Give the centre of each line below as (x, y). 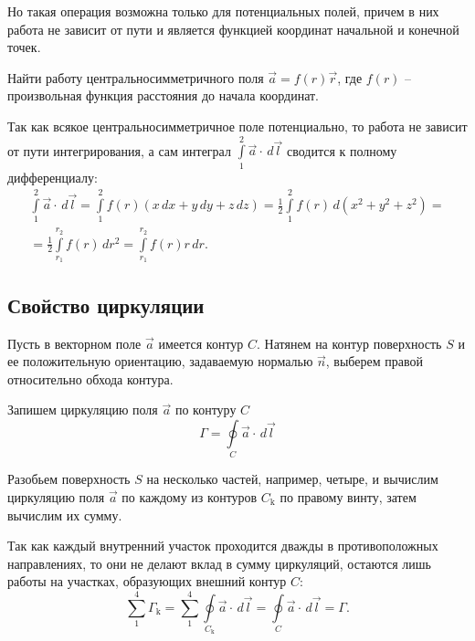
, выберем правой (374, 361)
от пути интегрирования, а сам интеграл (119, 150)
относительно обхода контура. (90, 378)
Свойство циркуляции (106, 305)
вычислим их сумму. (65, 515)
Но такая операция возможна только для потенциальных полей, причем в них (223, 11)
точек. (24, 47)
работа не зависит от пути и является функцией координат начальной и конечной (233, 29)
